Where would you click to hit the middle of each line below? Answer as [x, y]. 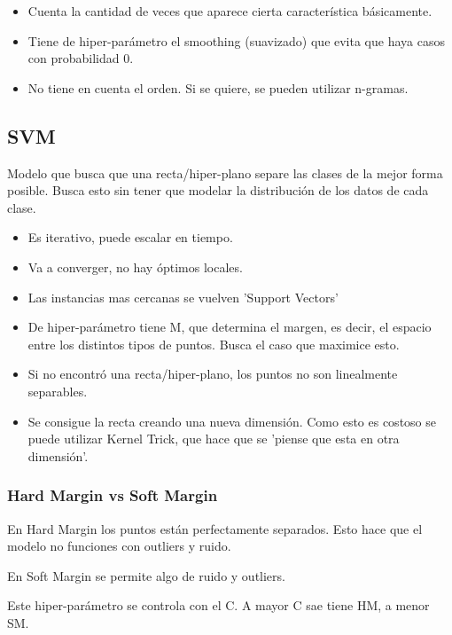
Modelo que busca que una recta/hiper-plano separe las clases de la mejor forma [225, 172]
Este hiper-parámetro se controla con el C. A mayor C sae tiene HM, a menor [218, 605]
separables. [58, 391]
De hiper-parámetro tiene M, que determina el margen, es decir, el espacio [230, 327]
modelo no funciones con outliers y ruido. [119, 546]
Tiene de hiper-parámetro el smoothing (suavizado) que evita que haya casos [236, 40]
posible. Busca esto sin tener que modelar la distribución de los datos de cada [218, 190]
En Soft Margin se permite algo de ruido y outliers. [146, 575]
